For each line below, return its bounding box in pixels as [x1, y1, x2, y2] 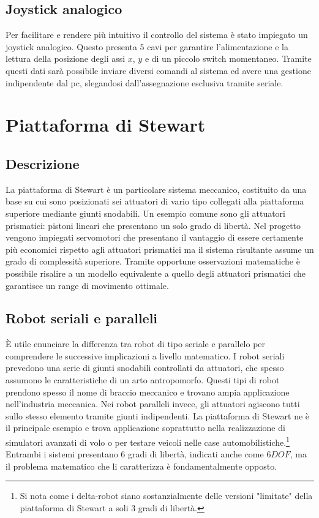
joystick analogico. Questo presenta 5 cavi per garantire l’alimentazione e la [6, 40, 288, 53]
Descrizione [6, 154, 80, 173]
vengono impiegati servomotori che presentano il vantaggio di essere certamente [6, 231, 304, 244]
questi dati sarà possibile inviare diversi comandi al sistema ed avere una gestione [6, 64, 311, 77]
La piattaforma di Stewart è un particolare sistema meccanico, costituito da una [6, 182, 307, 195]
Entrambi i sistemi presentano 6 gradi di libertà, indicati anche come [6, 448, 264, 460]
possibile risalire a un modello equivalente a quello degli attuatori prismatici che [6, 266, 306, 279]
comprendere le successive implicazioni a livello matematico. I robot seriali [6, 349, 285, 362]
